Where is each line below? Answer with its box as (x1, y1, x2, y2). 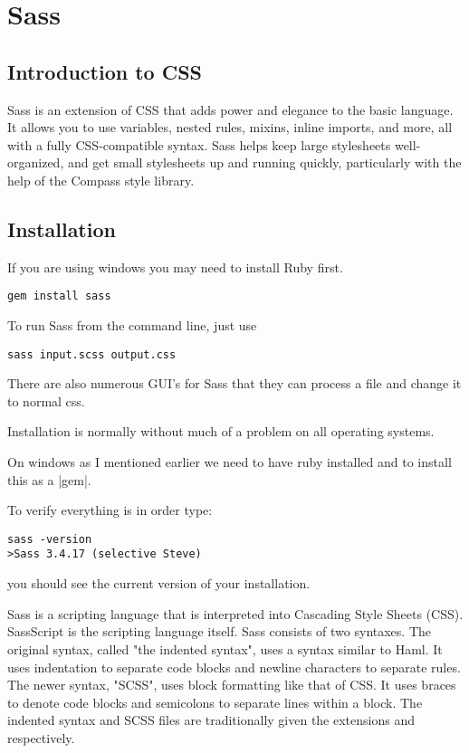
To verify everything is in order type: (7, 500, 213, 519)
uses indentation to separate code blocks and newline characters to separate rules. (7, 657, 461, 676)
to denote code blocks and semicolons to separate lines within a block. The (7, 692, 423, 711)
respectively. (7, 728, 75, 747)
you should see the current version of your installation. (7, 574, 311, 593)
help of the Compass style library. (7, 170, 195, 189)
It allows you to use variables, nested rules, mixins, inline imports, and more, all (7, 118, 453, 137)
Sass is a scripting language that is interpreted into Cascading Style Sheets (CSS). (7, 604, 464, 623)
